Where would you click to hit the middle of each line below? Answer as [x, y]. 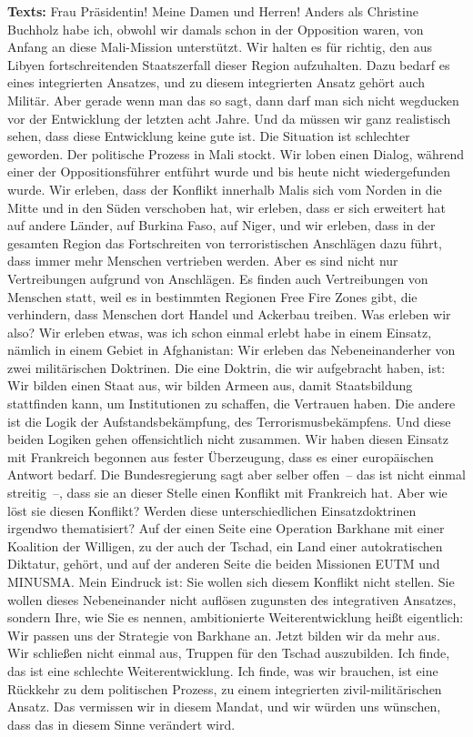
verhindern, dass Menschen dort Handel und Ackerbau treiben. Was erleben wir [229, 314]
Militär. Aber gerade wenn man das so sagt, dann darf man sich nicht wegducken [233, 100]
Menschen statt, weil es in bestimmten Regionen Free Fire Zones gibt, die [212, 296]
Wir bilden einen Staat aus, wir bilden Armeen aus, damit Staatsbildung [210, 385]
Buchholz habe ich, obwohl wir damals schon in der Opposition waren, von [216, 29]
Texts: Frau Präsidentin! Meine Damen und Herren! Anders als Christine [213, 11]
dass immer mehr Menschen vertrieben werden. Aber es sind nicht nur [203, 261]
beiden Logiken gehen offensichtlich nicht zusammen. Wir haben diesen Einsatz [228, 439]
